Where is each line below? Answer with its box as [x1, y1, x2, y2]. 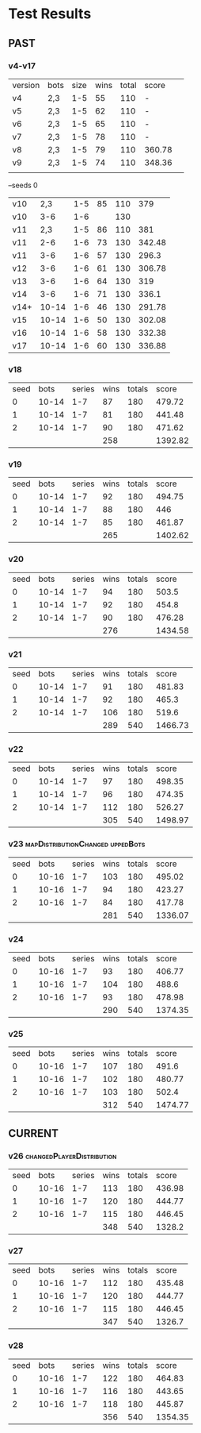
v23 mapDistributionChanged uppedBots [8, 838, 146, 849]
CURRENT [8, 1127, 59, 1140]
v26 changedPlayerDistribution [8, 1150, 117, 1161]
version [12, 79, 40, 91]
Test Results [8, 5, 92, 23]
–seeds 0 [8, 180, 38, 190]
